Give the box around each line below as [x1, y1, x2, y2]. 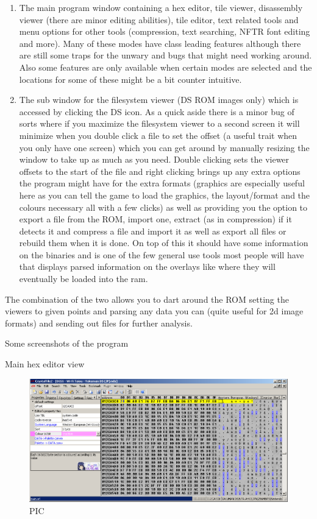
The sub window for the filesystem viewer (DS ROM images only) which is [19, 93, 299, 106]
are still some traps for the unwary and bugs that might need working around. [19, 49, 312, 62]
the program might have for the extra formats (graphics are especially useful [19, 177, 305, 189]
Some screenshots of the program [5, 337, 129, 350]
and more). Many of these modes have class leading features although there [19, 37, 301, 49]
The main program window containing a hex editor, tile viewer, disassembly [19, 1, 303, 13]
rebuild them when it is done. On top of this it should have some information [19, 236, 308, 249]
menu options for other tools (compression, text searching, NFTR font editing [19, 25, 310, 38]
